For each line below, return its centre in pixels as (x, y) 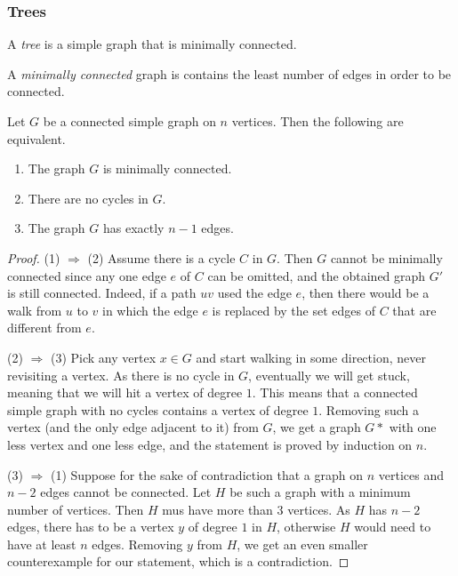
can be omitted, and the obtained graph (317, 275)
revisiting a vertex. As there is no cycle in (121, 375)
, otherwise (306, 527)
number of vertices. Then (76, 509)
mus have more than (217, 509)
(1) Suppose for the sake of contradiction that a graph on (207, 474)
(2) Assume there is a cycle (161, 257)
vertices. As (319, 509)
